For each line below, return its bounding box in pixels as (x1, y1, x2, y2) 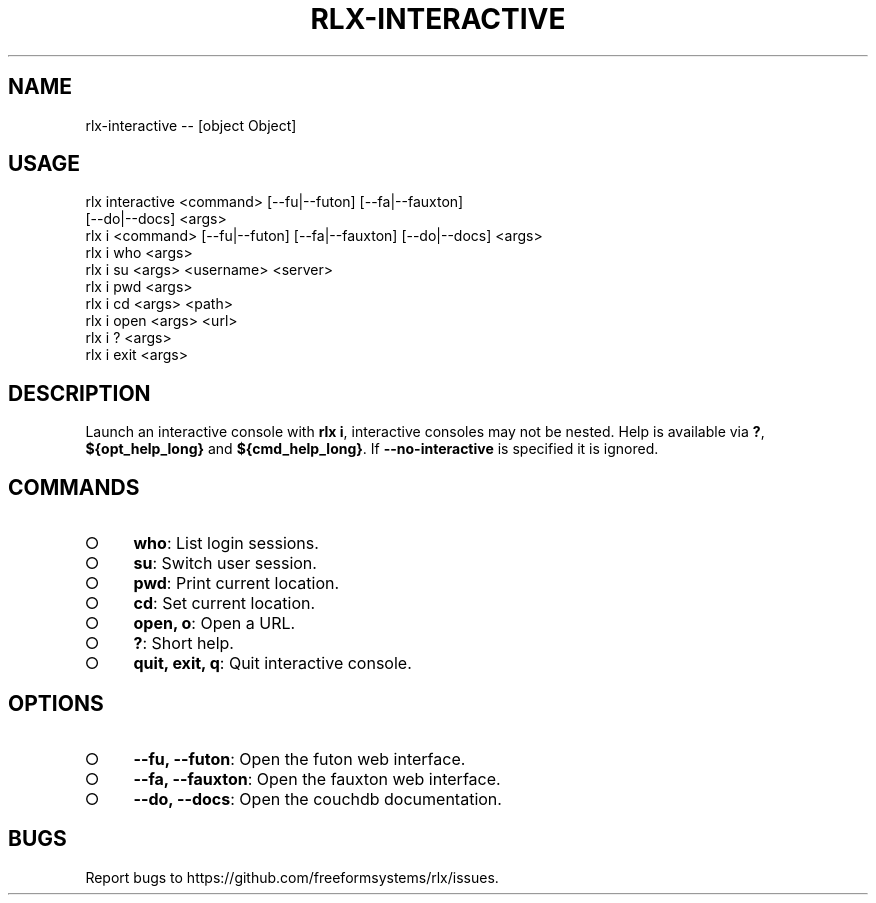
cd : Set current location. (133, 593, 316, 614)
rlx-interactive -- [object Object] (85, 116, 297, 134)
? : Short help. (133, 633, 234, 654)
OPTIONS (8, 690, 104, 716)
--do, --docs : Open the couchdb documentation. (133, 788, 502, 809)
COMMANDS (8, 474, 140, 500)
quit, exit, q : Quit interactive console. (133, 653, 412, 674)
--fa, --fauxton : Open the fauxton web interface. (133, 768, 501, 789)
